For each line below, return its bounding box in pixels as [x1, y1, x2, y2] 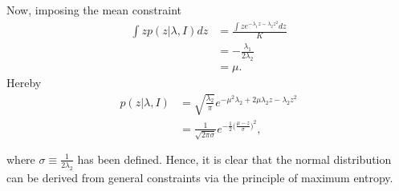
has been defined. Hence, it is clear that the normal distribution [77, 150, 392, 167]
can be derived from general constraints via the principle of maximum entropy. [6, 169, 393, 185]
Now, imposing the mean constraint [6, 2, 181, 18]
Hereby [6, 74, 42, 91]
